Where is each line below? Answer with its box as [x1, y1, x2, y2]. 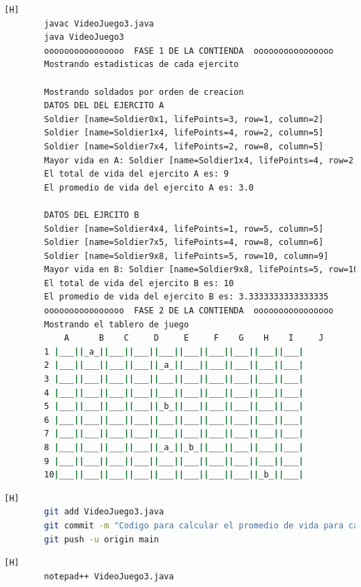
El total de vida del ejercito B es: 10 [44, 278, 234, 288]
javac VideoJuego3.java [44, 18, 154, 29]
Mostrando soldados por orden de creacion [44, 87, 244, 97]
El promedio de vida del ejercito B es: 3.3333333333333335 [44, 292, 329, 302]
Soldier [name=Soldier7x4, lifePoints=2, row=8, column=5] [44, 141, 324, 151]
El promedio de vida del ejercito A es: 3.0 [44, 182, 254, 193]
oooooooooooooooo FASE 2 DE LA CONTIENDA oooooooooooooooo [44, 306, 334, 316]
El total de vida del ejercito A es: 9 [44, 169, 229, 179]
